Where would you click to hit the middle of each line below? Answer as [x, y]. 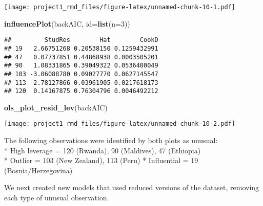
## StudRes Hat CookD [81, 40]
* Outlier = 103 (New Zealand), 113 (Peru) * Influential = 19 [101, 160]
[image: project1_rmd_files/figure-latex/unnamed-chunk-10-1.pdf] [120, 7]
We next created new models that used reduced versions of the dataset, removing [132, 187]
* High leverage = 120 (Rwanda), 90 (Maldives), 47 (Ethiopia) [103, 150]
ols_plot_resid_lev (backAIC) [56, 107]
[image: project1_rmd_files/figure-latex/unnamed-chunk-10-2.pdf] [120, 124]
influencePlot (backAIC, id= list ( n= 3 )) [67, 23]
